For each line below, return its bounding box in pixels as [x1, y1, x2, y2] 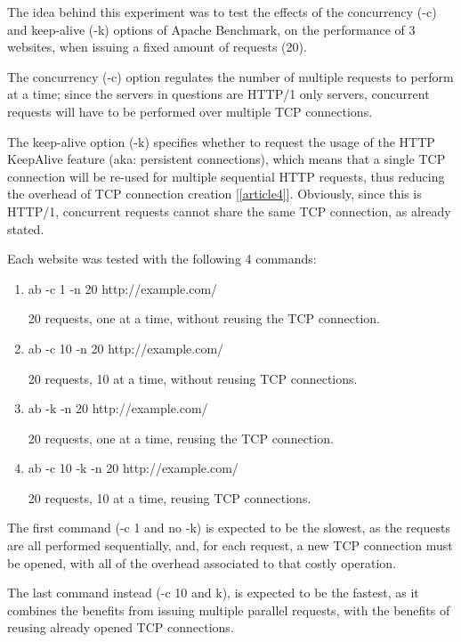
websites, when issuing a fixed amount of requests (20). [7, 37, 307, 56]
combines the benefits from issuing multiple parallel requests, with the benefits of [7, 600, 450, 619]
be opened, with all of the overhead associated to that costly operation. [7, 553, 397, 572]
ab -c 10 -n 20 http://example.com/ [28, 338, 224, 357]
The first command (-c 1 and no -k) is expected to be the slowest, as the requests [7, 518, 450, 537]
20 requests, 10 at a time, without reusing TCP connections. [28, 369, 358, 387]
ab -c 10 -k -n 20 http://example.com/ [28, 459, 239, 477]
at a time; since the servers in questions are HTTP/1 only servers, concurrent [7, 85, 430, 103]
